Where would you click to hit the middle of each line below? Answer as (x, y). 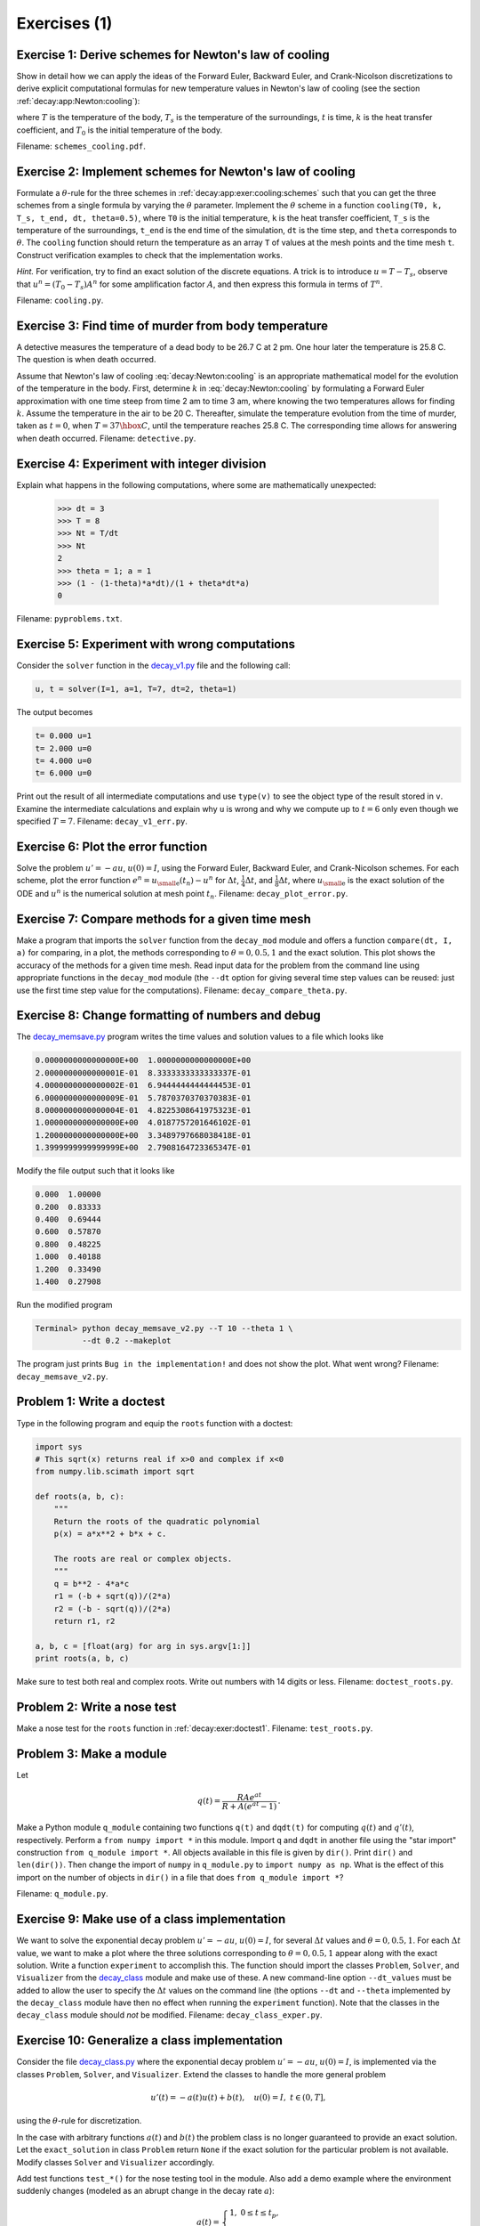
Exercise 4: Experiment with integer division (141, 463)
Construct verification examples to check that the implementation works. (150, 255)
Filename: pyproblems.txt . (69, 619)
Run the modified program (64, 1304)
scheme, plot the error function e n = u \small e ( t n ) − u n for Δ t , (128, 881)
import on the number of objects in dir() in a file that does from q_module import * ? (180, 1877)
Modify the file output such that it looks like (96, 1171)
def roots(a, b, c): (80, 1497)
